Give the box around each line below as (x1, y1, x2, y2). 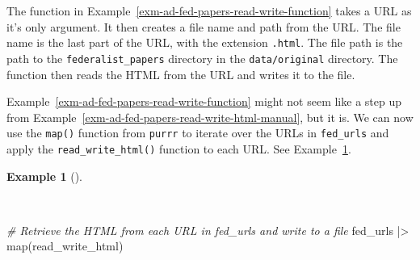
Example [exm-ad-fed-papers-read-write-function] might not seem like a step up (6, 93, 401, 110)
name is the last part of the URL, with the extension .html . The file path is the (6, 34, 403, 51)
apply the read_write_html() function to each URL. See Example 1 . (6, 140, 351, 157)
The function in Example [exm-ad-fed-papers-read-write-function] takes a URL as (6, 2, 412, 19)
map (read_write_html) (6, 237, 124, 254)
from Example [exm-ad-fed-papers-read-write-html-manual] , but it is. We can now (6, 108, 414, 125)
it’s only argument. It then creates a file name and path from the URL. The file (6, 18, 401, 35)
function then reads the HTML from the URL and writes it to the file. (6, 65, 355, 82)
